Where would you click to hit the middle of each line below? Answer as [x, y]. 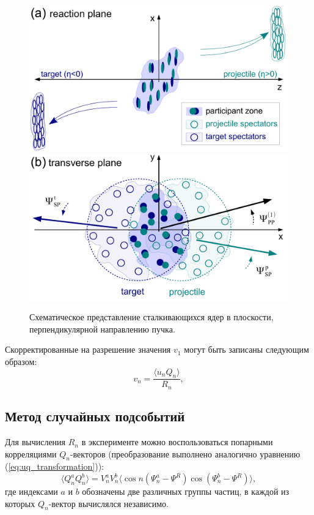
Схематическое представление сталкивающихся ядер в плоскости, [152, 317]
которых [20, 503]
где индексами [31, 491]
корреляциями [31, 453]
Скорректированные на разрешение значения [88, 349]
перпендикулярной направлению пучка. [102, 329]
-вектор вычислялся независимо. [108, 503]
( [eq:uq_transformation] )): [54, 466]
